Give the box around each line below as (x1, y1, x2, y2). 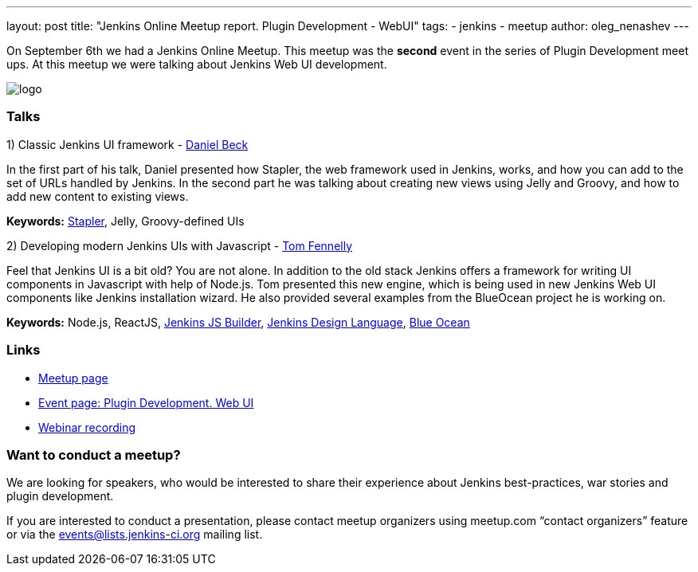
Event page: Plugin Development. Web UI (38, 395, 254, 409)
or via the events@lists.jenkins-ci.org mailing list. (6, 527, 263, 542)
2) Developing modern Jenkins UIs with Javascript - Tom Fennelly (6, 238, 353, 253)
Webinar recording (38, 420, 136, 434)
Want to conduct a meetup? (6, 446, 181, 463)
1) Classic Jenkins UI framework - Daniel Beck (6, 137, 249, 151)
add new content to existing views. (6, 189, 189, 203)
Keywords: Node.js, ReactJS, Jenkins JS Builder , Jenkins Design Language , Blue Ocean (6, 315, 470, 329)
